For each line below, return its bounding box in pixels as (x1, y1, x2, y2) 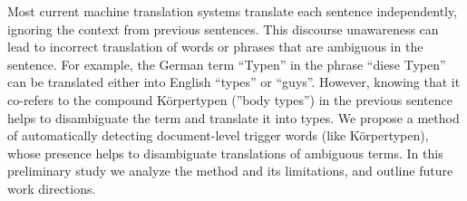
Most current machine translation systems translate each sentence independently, (7, 2, 458, 20)
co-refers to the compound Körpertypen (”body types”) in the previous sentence (7, 90, 452, 109)
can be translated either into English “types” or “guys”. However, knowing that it (7, 72, 461, 91)
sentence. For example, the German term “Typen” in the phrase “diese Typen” (7, 54, 446, 73)
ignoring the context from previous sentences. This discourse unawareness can (7, 19, 439, 38)
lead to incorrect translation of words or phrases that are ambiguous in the (7, 37, 423, 56)
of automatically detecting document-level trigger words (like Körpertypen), (7, 126, 429, 145)
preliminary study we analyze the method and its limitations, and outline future (7, 161, 453, 180)
